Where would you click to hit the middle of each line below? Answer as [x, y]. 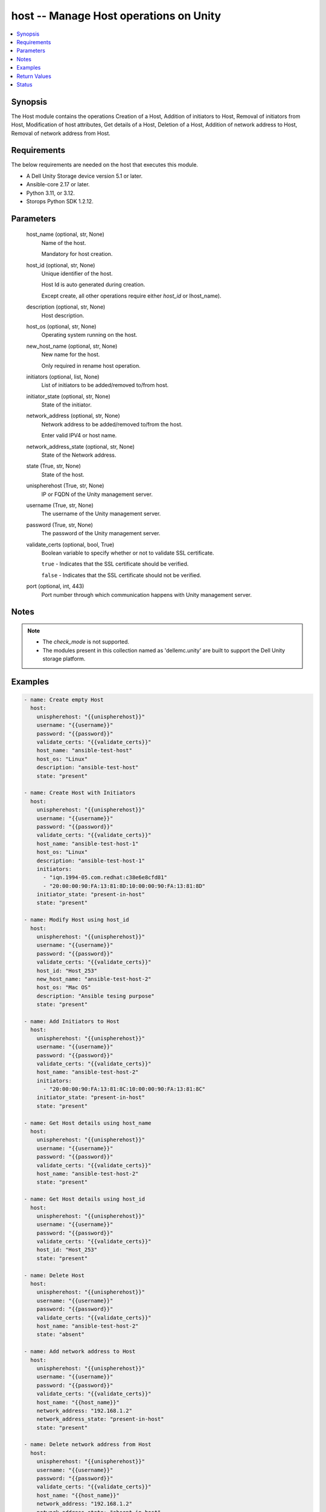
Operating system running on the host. [89, 335]
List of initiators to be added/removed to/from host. [105, 385]
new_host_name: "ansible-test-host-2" [94, 979]
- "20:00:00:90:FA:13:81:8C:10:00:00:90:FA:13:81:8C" [124, 1089]
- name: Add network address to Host [80, 1351]
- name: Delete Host [54, 1275]
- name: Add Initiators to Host [72, 1021]
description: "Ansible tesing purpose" [96, 996]
